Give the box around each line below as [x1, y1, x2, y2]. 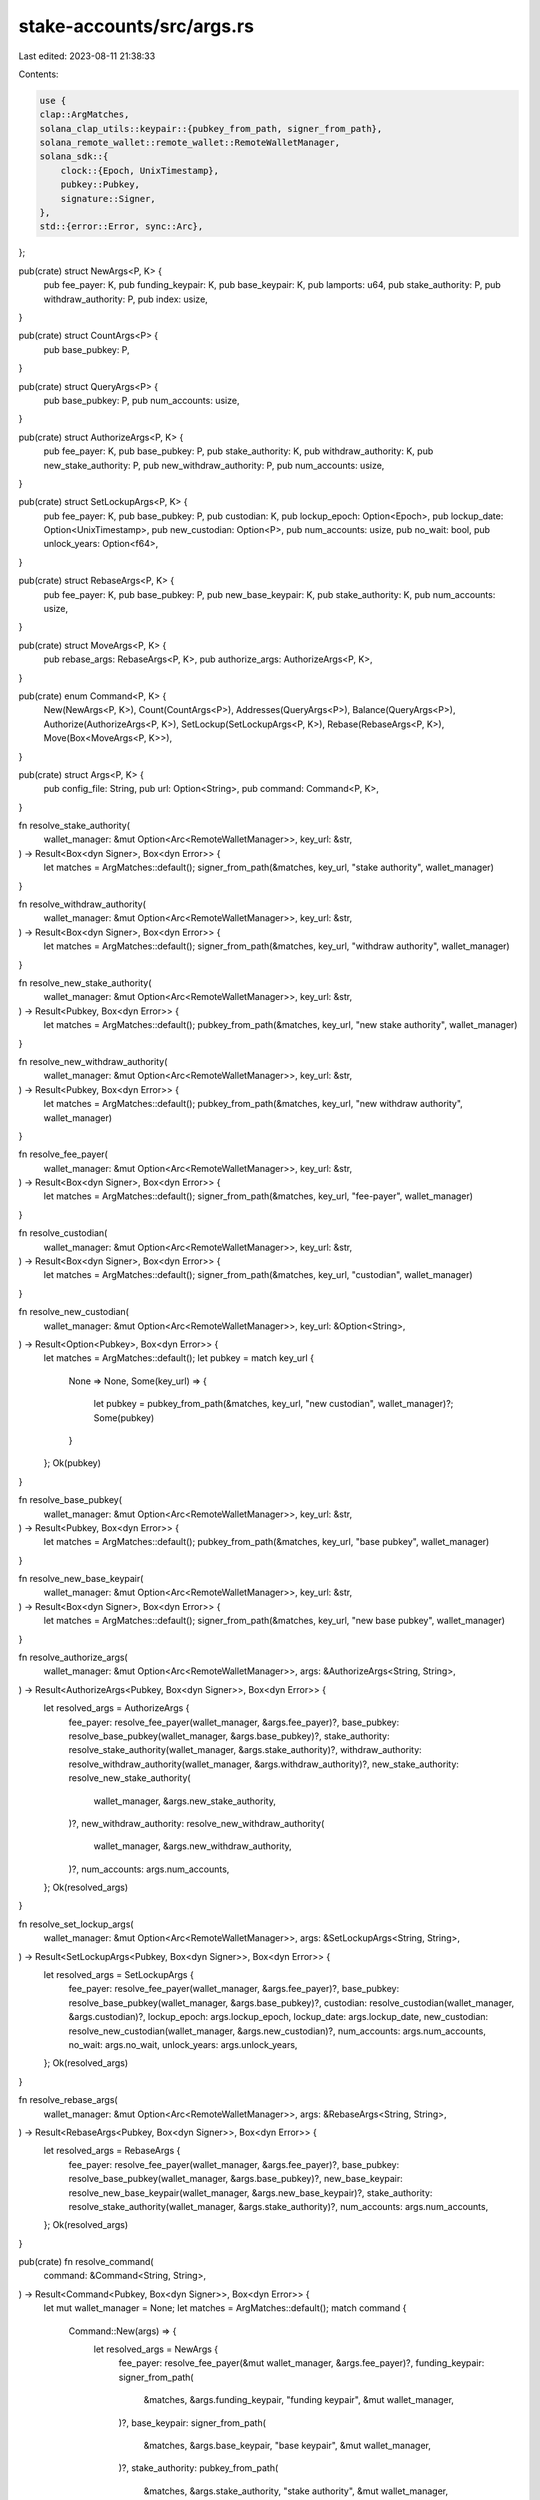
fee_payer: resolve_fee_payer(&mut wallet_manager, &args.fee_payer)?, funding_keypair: [118, 2357, 485, 2369]
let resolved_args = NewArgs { [93, 2343, 219, 2355]
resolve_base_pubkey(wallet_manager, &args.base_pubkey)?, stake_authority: [68, 1730, 390, 1742]
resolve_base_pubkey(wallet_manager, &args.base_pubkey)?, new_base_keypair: [68, 2173, 404, 2185]
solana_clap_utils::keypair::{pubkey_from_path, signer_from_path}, [39, 123, 383, 134]
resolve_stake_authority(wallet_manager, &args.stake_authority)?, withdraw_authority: [68, 1744, 422, 1756]
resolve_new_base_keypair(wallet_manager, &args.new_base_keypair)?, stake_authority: [68, 2186, 433, 2199]
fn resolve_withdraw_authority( [18, 898, 147, 910]
